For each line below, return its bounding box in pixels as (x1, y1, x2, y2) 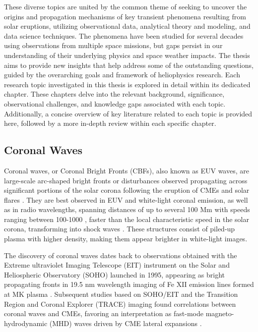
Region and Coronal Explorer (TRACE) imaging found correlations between (4, 298, 236, 309)
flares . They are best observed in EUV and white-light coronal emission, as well (4, 194, 248, 205)
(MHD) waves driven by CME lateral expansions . (49, 318, 202, 328)
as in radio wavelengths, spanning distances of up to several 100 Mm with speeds (4, 204, 250, 215)
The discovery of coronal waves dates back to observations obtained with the (4, 250, 237, 260)
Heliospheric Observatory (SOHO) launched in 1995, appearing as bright (4, 269, 225, 279)
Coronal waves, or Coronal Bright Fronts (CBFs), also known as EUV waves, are (4, 165, 249, 175)
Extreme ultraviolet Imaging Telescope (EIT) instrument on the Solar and (4, 260, 230, 270)
